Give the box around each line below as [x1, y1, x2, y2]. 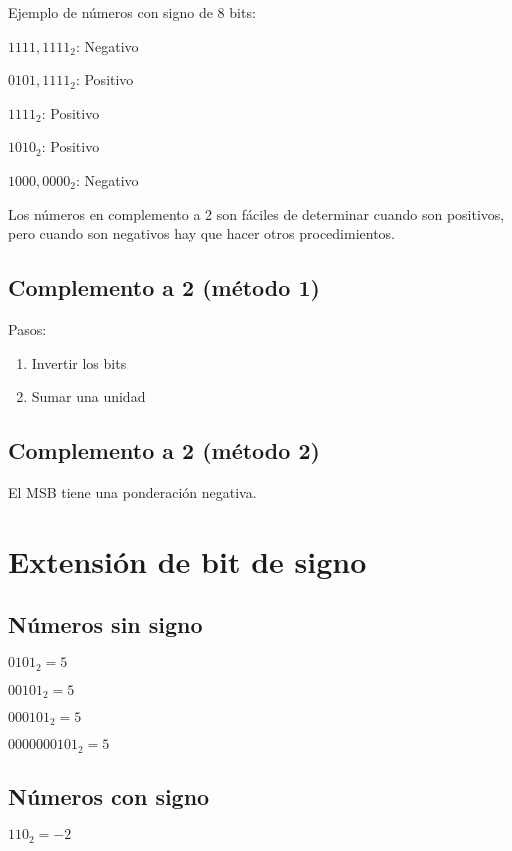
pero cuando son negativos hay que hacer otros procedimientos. [8, 223, 396, 244]
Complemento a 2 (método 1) [8, 272, 320, 303]
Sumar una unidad [31, 386, 146, 407]
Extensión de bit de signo [8, 540, 367, 581]
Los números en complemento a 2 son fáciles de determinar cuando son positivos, [8, 203, 505, 224]
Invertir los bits [31, 352, 127, 373]
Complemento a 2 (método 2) [8, 435, 320, 466]
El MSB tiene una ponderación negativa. [8, 481, 257, 502]
